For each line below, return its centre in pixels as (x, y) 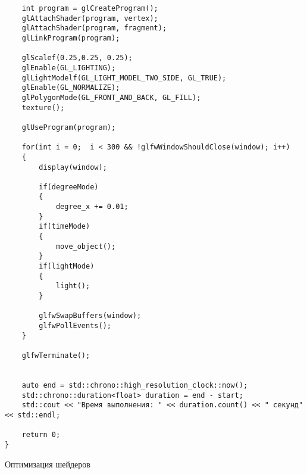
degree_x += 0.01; (92, 207)
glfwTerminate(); (56, 355)
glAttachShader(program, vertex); (90, 18)
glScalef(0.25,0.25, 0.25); (77, 58)
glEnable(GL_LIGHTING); (69, 68)
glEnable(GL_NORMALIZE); (71, 88)
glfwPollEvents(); (75, 326)
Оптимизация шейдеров (48, 464)
